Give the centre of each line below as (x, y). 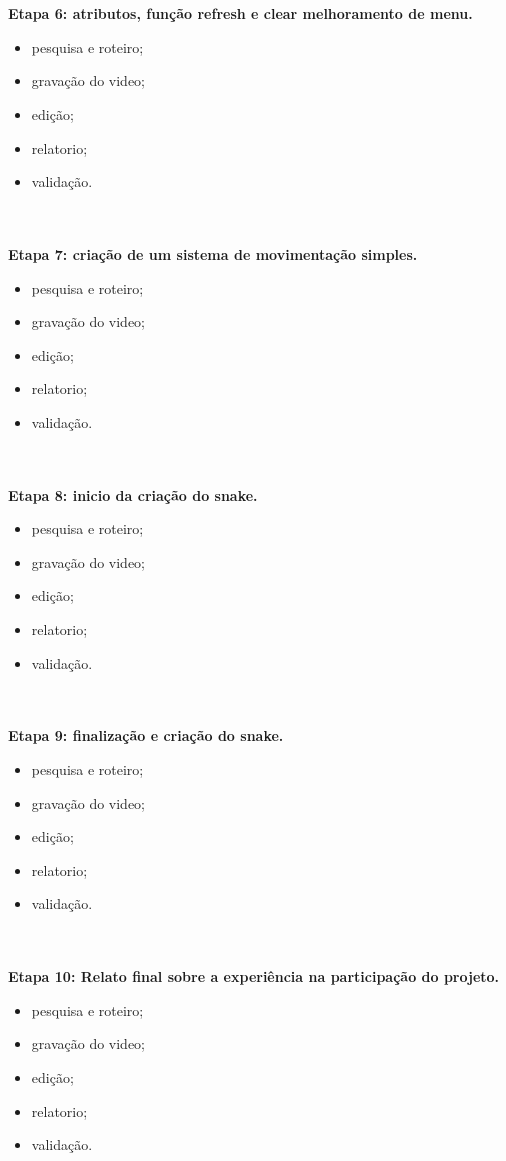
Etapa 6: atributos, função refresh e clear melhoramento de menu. (240, 13)
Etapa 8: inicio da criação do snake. (133, 494)
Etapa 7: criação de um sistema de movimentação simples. (213, 253)
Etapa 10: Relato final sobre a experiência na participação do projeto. (254, 976)
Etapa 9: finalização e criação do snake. (146, 735)
